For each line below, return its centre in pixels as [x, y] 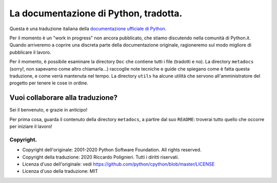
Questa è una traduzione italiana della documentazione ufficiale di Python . [88, 29]
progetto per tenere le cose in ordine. [49, 83]
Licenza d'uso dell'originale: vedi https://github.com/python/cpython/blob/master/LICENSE [118, 164]
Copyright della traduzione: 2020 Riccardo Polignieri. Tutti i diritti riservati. [101, 157]
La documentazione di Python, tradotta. [96, 13]
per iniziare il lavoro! [31, 126]
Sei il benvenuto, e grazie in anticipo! [48, 110]
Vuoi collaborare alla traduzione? [64, 98]
